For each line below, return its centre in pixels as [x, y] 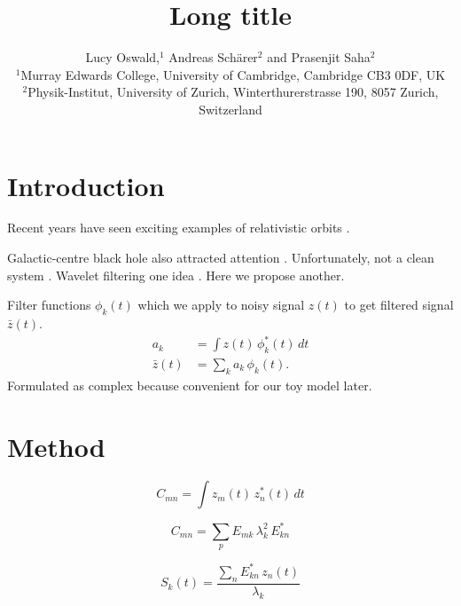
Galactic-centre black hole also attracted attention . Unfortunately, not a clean [221, 258]
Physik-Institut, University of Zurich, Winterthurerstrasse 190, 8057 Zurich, [233, 92]
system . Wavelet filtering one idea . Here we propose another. [176, 275]
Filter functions [49, 305]
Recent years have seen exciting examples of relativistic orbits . [179, 228]
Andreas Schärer [213, 57]
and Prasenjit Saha [319, 57]
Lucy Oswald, [122, 57]
